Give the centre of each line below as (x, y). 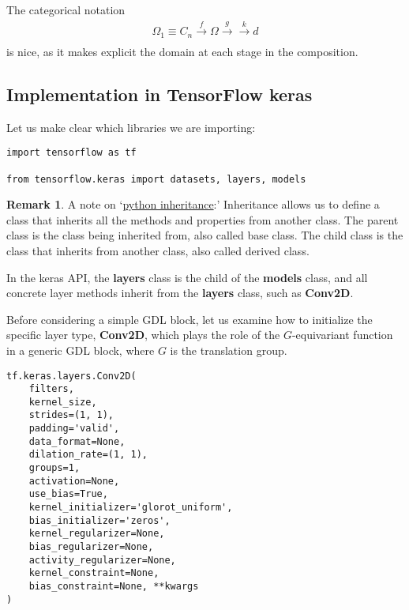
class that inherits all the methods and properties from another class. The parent (203, 219)
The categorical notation (66, 9)
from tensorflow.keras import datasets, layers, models (156, 179)
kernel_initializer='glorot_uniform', (131, 508)
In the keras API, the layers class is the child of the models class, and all (187, 277)
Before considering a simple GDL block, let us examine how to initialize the (189, 319)
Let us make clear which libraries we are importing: (131, 127)
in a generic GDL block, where (81, 350)
